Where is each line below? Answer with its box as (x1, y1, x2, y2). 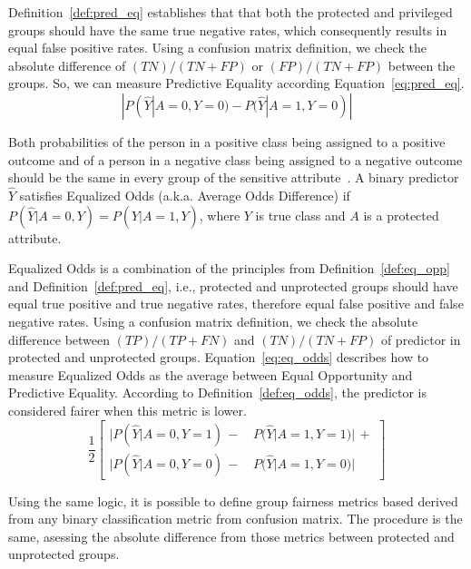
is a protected (363, 205, 439, 224)
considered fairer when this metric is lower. (8, 400, 247, 419)
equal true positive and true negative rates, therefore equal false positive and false (8, 294, 464, 313)
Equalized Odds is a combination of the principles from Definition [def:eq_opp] (8, 259, 450, 278)
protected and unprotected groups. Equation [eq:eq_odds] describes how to (8, 348, 429, 367)
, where (199, 205, 240, 224)
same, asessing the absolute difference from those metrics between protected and (8, 526, 455, 545)
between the (388, 55, 456, 74)
